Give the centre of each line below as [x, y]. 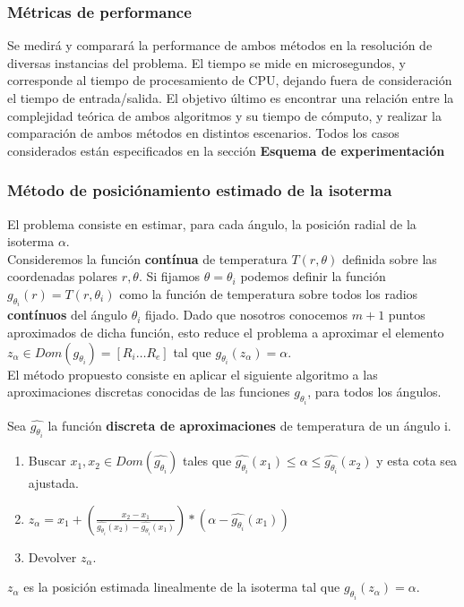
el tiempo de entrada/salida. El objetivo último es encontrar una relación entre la [231, 98]
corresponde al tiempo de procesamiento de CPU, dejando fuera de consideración [230, 80]
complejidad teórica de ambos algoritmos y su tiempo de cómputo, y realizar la [224, 115]
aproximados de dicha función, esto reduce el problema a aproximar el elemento [226, 332]
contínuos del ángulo [67, 315]
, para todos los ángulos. [374, 392]
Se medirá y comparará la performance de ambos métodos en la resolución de [220, 45]
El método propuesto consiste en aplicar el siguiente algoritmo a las [193, 374]
